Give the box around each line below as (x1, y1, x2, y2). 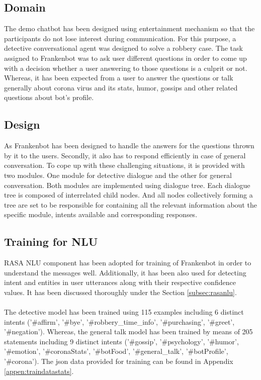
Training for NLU (4, 234, 98, 249)
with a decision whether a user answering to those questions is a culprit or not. (4, 62, 247, 73)
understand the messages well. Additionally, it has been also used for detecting (4, 267, 246, 277)
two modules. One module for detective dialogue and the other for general (4, 169, 232, 180)
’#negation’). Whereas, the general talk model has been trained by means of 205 (4, 326, 253, 337)
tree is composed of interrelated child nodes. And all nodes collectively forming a (4, 189, 253, 200)
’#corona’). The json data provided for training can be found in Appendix (4, 356, 233, 366)
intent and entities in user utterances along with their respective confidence (4, 277, 236, 288)
